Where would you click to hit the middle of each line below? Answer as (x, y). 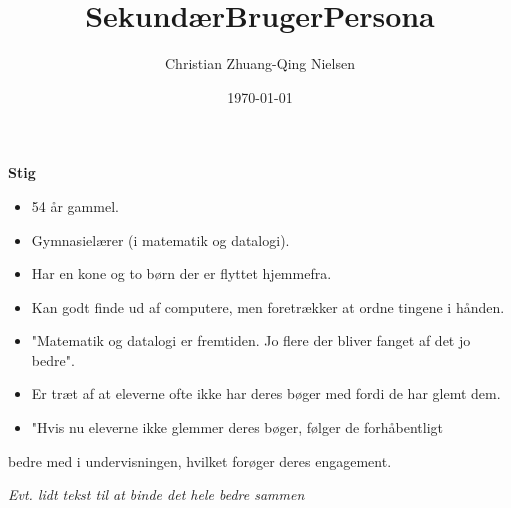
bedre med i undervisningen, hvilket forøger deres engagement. (200, 460)
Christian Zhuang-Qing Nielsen (260, 63)
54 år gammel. (75, 205)
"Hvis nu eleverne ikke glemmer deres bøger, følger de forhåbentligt (237, 427)
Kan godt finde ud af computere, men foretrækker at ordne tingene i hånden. (268, 306)
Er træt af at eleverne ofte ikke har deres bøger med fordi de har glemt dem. (266, 393)
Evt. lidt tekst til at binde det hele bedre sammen (156, 494)
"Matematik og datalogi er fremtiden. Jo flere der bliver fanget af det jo (251, 340)
